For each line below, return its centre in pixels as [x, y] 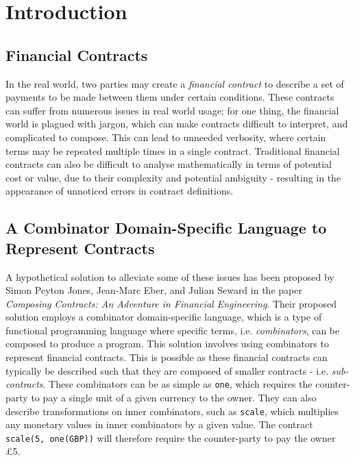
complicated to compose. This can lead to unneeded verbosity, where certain [166, 137]
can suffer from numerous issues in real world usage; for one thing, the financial [172, 110]
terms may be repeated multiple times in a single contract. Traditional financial [173, 150]
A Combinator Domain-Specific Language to [166, 228]
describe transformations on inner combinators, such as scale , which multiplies [172, 411]
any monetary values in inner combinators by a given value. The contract [159, 424]
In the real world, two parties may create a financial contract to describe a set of [175, 83]
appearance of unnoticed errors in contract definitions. [120, 191]
